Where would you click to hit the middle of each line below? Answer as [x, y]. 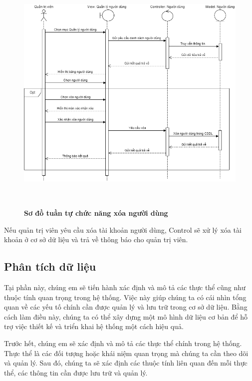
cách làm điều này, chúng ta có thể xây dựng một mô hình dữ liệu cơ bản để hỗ [126, 316]
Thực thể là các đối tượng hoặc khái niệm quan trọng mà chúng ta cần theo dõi [126, 353]
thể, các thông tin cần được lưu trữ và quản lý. [76, 372]
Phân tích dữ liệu [50, 266]
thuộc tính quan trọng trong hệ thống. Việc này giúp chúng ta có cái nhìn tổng [125, 297]
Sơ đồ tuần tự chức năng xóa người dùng [96, 213]
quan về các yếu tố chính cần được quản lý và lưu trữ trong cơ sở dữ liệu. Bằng [126, 307]
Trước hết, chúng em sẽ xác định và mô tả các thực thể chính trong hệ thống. [123, 343]
